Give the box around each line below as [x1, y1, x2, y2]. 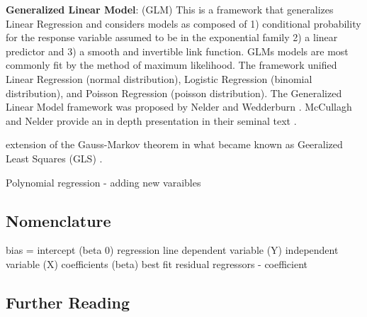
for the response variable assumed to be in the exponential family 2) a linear [6, 30, 338, 45]
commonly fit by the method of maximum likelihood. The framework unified [6, 57, 337, 72]
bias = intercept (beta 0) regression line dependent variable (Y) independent [6, 243, 339, 257]
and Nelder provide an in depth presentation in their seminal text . [6, 113, 297, 128]
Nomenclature [6, 209, 111, 231]
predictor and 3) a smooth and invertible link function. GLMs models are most [6, 43, 349, 58]
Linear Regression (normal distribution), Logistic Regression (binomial [6, 71, 312, 86]
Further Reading [6, 291, 130, 313]
